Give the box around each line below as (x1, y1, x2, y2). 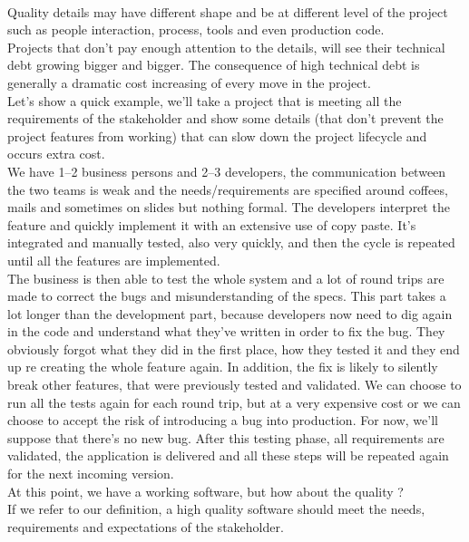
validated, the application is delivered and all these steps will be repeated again (7, 446, 449, 465)
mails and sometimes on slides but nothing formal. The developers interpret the (7, 198, 450, 217)
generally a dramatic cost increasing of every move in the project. (7, 73, 371, 92)
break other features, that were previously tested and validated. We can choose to (7, 375, 462, 394)
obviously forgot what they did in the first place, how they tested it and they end (7, 339, 460, 358)
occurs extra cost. (7, 144, 105, 163)
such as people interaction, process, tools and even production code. (7, 20, 385, 39)
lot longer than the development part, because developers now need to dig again (7, 304, 453, 323)
